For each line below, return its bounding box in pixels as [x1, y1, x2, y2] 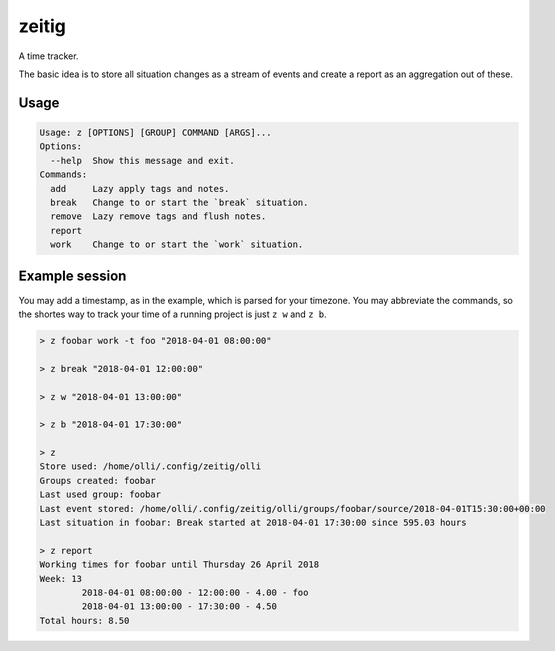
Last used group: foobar [39, 489, 162, 500]
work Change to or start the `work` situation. [50, 239, 304, 250]
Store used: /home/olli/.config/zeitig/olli [39, 461, 262, 472]
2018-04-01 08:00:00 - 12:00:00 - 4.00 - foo [81, 586, 309, 598]
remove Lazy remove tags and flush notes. [50, 211, 267, 222]
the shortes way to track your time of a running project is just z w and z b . [18, 308, 327, 320]
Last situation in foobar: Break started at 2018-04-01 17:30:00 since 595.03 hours [39, 517, 467, 529]
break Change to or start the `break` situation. [50, 196, 309, 208]
